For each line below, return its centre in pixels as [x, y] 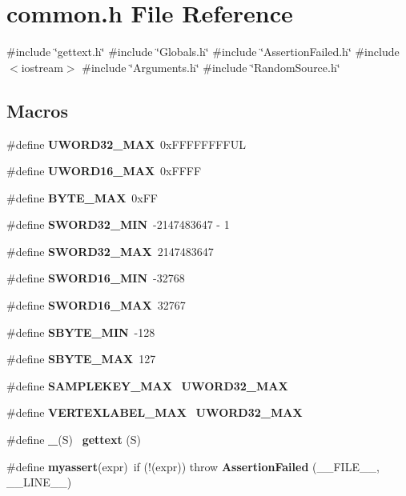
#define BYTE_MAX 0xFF [82, 197]
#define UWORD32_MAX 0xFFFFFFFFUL [126, 144]
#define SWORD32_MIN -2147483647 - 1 [118, 224]
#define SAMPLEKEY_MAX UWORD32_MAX [147, 385]
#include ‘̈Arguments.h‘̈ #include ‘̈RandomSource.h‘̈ [211, 67]
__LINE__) [39, 482]
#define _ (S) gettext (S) [74, 440]
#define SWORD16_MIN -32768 [96, 278]
